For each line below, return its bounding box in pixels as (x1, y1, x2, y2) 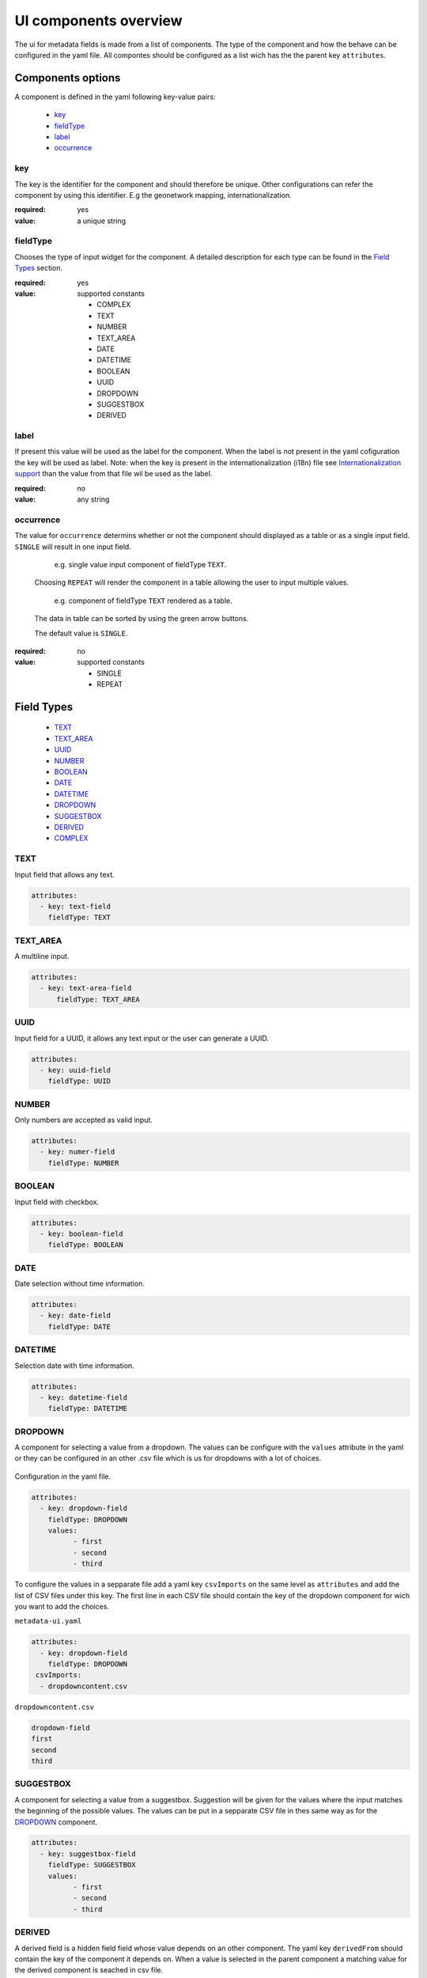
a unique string (77, 216, 127, 225)
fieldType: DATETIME (47, 1404, 128, 1413)
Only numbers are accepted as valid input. (14, 1116, 153, 1125)
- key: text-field (40, 902, 111, 911)
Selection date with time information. (14, 1361, 134, 1370)
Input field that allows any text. (14, 870, 115, 879)
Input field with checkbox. (14, 1197, 100, 1207)
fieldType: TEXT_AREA (56, 995, 140, 1004)
